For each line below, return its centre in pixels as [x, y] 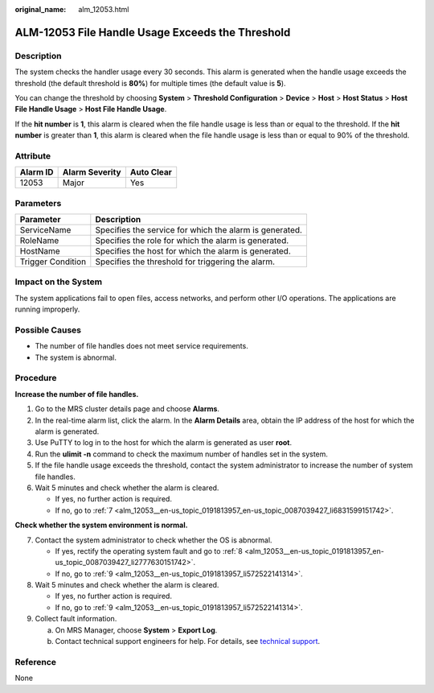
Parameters [38, 203]
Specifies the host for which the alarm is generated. [193, 251]
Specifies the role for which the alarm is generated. [192, 240]
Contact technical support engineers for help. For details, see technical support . [188, 641]
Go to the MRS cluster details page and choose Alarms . [127, 409]
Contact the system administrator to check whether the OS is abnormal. [154, 540]
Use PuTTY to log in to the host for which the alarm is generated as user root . [164, 443]
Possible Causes [48, 330]
